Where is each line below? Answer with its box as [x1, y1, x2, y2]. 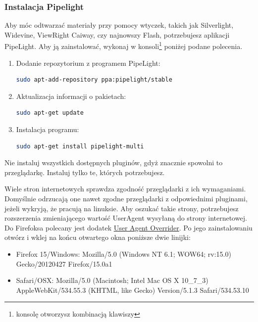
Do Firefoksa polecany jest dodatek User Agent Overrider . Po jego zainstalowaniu [4, 222, 253, 232]
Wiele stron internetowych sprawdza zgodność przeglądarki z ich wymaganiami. [4, 184, 246, 194]
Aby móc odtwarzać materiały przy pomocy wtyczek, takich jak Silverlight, [4, 20, 234, 30]
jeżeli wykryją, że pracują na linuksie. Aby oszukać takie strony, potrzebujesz [4, 203, 239, 213]
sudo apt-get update [16, 109, 84, 117]
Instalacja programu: [16, 124, 79, 135]
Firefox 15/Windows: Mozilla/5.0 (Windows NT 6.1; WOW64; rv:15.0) [16, 248, 231, 259]
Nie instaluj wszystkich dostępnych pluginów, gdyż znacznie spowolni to [4, 157, 223, 168]
